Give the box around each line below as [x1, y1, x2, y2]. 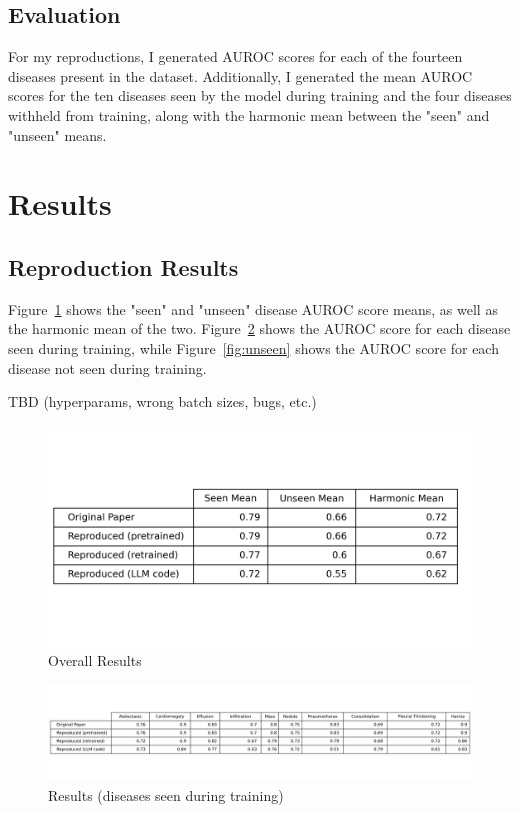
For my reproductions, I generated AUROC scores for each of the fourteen [8, 46, 463, 67]
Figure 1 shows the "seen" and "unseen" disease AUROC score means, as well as [8, 298, 498, 319]
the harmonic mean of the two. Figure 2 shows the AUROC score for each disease [8, 318, 511, 339]
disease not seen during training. [8, 357, 207, 378]
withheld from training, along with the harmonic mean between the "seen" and [8, 104, 490, 125]
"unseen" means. [8, 124, 107, 145]
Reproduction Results [8, 251, 239, 282]
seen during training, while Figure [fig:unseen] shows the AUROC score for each [8, 337, 499, 358]
